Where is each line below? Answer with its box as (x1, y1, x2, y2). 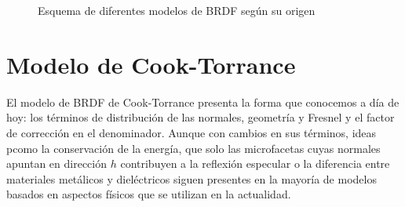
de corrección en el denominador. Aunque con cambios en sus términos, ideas (6, 124, 377, 140)
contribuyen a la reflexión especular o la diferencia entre (120, 155, 390, 172)
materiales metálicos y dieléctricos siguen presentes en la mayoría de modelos (6, 170, 377, 187)
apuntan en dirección (6, 155, 108, 172)
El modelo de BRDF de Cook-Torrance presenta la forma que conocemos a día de (6, 93, 400, 110)
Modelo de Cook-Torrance (6, 48, 296, 80)
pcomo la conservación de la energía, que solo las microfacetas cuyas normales (6, 140, 381, 156)
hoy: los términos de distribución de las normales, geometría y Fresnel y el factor (6, 109, 395, 125)
